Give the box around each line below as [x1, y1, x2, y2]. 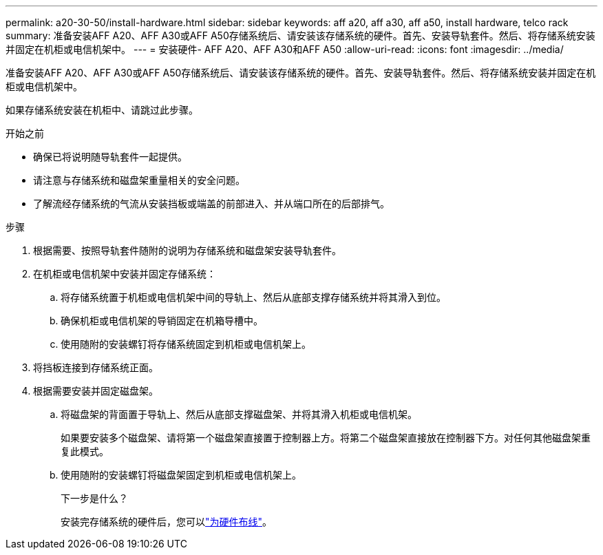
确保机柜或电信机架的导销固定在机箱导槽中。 [61, 315, 263, 326]
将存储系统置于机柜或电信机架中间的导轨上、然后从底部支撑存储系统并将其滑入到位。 [61, 291, 446, 303]
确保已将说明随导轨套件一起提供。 [33, 151, 187, 163]
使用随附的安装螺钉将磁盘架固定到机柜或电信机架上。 [61, 469, 301, 481]
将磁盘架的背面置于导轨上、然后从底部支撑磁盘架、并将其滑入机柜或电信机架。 [61, 408, 417, 420]
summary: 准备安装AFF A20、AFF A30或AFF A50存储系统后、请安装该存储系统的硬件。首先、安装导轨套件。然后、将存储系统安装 [6, 30, 595, 41]
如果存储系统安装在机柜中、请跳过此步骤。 [6, 104, 198, 116]
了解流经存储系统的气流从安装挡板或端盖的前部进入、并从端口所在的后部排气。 [33, 198, 390, 209]
